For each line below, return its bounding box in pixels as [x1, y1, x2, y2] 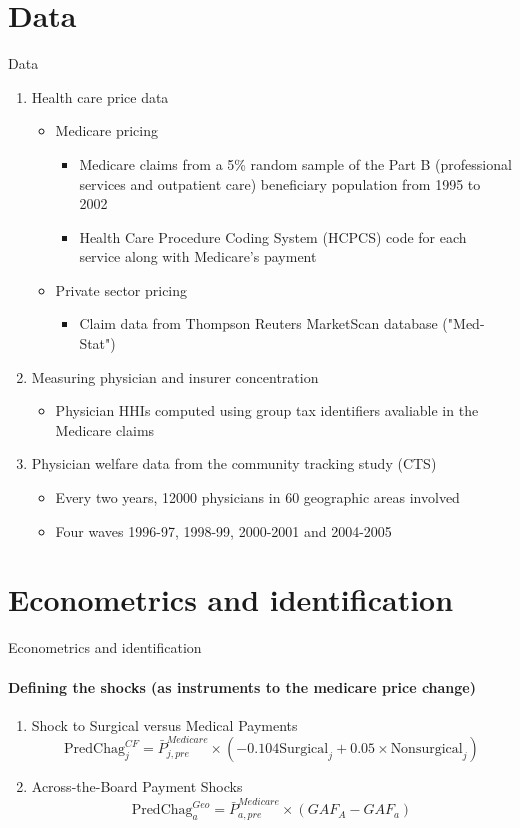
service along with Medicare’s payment [79, 246, 317, 267]
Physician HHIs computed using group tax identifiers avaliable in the [55, 400, 479, 421]
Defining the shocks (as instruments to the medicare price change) [8, 676, 477, 697]
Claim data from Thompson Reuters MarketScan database [79, 313, 438, 334]
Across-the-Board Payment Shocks [31, 776, 243, 797]
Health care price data [31, 86, 169, 107]
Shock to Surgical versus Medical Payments [31, 714, 298, 735]
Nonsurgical [390, 742, 463, 757]
